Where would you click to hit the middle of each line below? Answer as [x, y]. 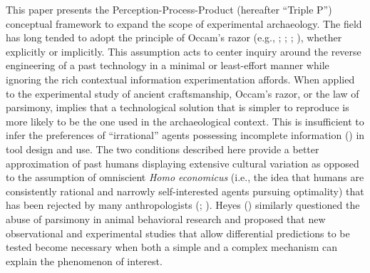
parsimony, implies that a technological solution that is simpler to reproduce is [178, 107]
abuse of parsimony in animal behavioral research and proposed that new [166, 218]
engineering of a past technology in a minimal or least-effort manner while [168, 65]
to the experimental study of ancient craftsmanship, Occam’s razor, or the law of [183, 93]
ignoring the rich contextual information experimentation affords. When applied [180, 79]
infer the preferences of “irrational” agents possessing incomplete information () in [185, 135]
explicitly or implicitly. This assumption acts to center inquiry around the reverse [184, 51]
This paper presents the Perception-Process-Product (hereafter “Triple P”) [169, 9]
